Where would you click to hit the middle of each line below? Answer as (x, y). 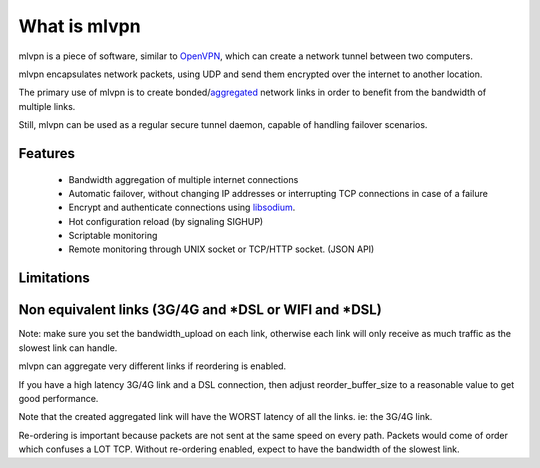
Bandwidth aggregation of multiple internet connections (183, 179)
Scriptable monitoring (113, 236)
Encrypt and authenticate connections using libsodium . (182, 207)
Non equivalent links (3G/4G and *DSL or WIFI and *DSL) (200, 310)
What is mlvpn (79, 26)
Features (46, 153)
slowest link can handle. (68, 347)
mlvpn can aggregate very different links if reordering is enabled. (152, 366)
